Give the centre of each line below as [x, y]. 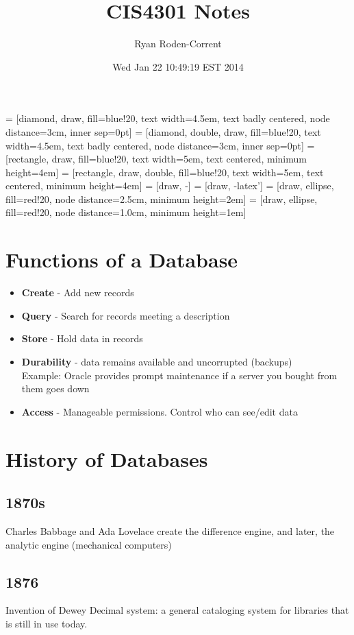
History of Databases [107, 458]
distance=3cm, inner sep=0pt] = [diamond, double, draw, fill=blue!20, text [163, 131]
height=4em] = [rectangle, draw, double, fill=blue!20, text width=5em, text [165, 172]
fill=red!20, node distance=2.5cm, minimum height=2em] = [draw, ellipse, [162, 199]
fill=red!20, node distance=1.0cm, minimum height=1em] [126, 212]
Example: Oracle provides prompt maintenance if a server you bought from [179, 375]
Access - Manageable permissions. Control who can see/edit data [160, 411]
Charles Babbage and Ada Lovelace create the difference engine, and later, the [170, 530]
